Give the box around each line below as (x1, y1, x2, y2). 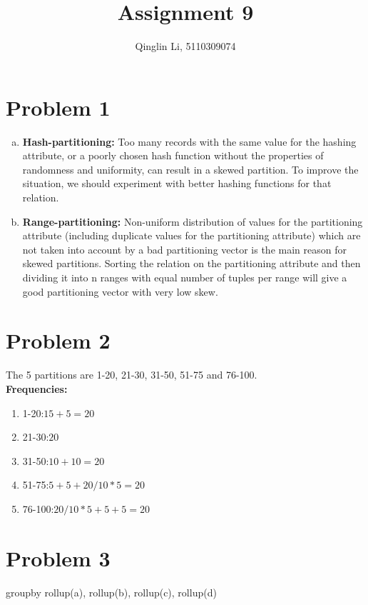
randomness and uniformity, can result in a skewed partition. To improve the (22, 161, 359, 176)
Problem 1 (6, 92, 111, 121)
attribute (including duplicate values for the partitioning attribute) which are (22, 228, 361, 243)
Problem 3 (6, 543, 111, 572)
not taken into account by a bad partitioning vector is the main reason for (22, 241, 347, 256)
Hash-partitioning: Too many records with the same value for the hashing (22, 134, 357, 149)
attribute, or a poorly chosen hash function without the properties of (22, 148, 324, 163)
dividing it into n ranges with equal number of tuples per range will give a (22, 270, 347, 284)
